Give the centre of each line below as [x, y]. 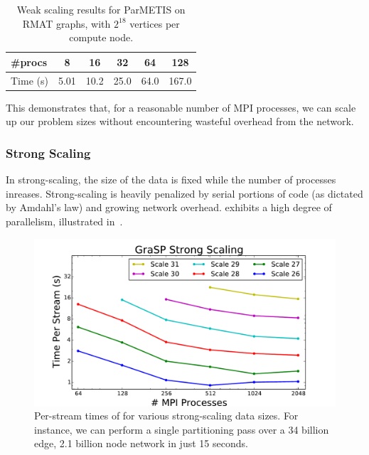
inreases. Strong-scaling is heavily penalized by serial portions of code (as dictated [184, 193]
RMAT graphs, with [66, 23]
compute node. [101, 37]
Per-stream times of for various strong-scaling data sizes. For [166, 416]
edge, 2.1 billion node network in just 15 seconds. [141, 443]
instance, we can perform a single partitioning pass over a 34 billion [182, 429]
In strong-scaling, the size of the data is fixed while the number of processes [171, 180]
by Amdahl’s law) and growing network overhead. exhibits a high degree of [169, 207]
